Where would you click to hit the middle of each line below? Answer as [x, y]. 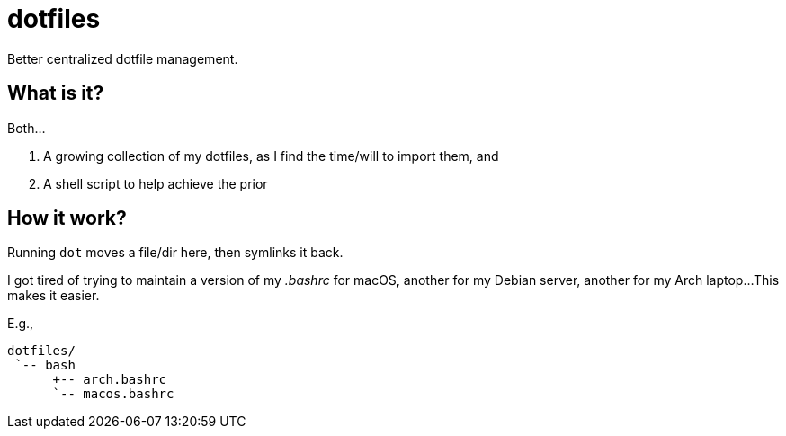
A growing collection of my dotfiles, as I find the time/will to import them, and [271, 156]
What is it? [56, 93]
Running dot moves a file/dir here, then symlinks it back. [175, 253]
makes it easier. [54, 296]
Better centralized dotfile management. [123, 58]
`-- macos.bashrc [113, 394]
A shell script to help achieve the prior [156, 183]
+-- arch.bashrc [110, 380]
